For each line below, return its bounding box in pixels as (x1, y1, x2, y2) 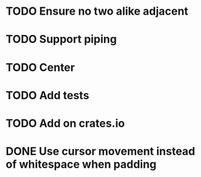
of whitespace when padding (5, 157, 157, 171)
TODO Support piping (5, 32, 117, 47)
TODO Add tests (5, 88, 90, 102)
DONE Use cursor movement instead (5, 145, 196, 159)
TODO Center (5, 60, 75, 74)
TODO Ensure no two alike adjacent (5, 4, 189, 18)
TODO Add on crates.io (5, 116, 125, 130)
